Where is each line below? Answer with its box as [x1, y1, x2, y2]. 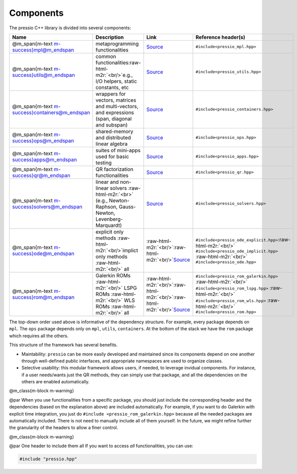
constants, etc [96, 84, 129, 91]
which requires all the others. [9, 333, 69, 339]
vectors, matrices [96, 97, 136, 104]
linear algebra [96, 140, 128, 147]
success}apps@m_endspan [12, 156, 77, 163]
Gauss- [119, 203, 136, 210]
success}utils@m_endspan [12, 71, 75, 78]
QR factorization [96, 166, 134, 173]
